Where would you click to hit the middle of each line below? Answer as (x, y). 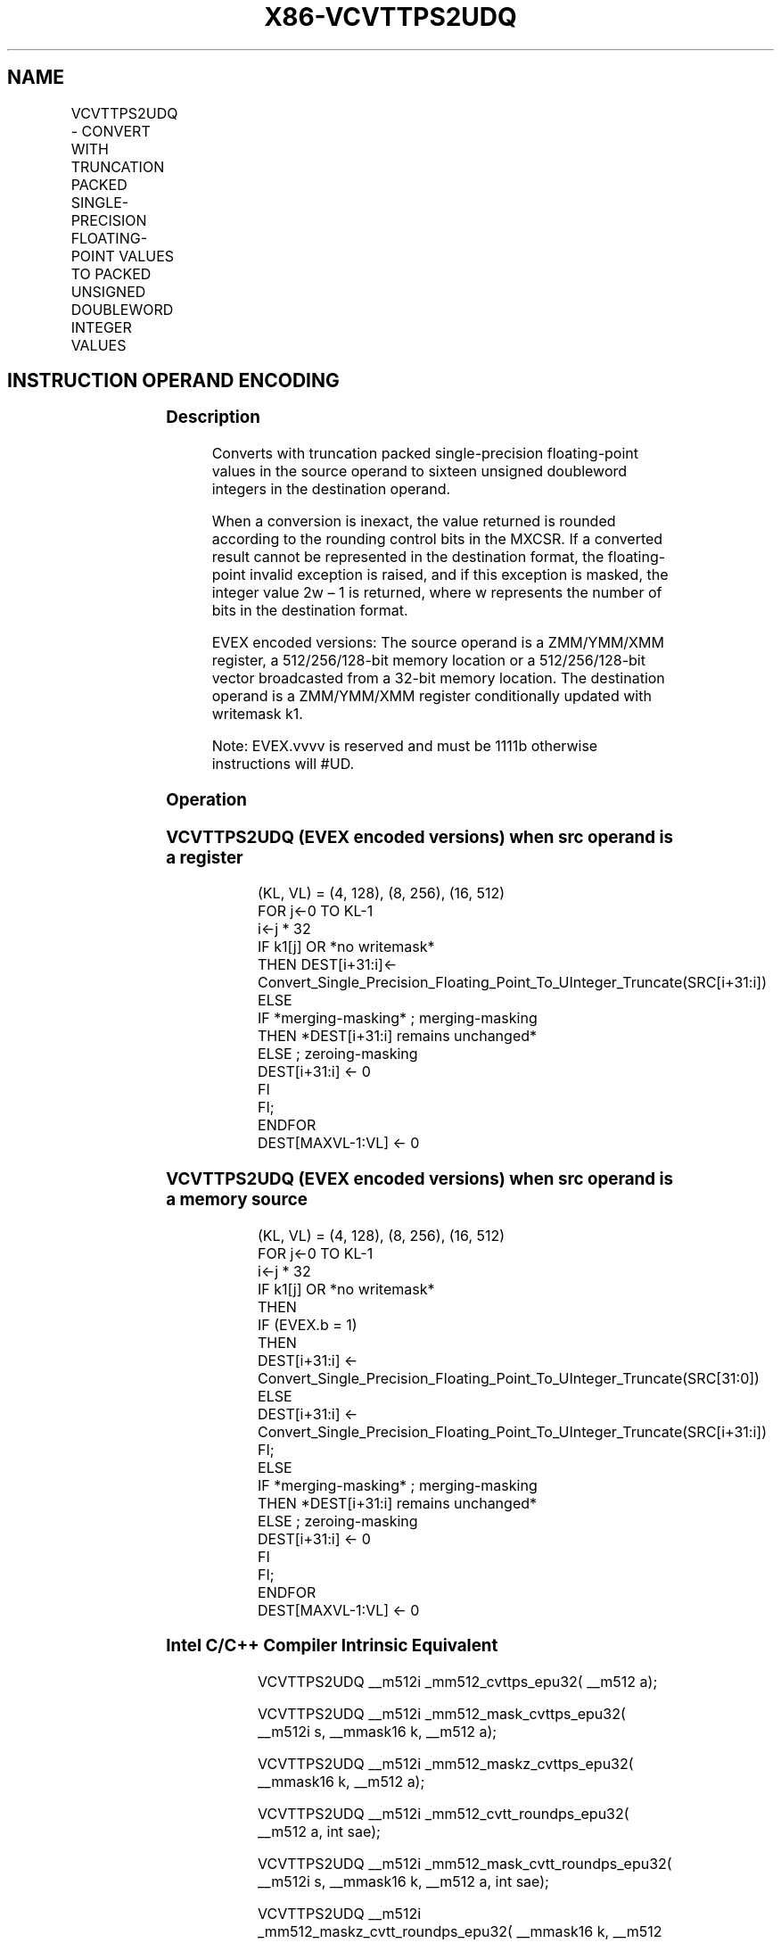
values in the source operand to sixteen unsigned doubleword (419, 471)
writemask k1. (257, 714)
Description (213, 418)
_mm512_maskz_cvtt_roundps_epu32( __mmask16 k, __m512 (460, 1932)
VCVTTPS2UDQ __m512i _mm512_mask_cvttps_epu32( (442, 1714)
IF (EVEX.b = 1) (308, 1324)
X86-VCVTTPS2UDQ (390, 17)
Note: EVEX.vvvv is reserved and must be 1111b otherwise (405, 746)
